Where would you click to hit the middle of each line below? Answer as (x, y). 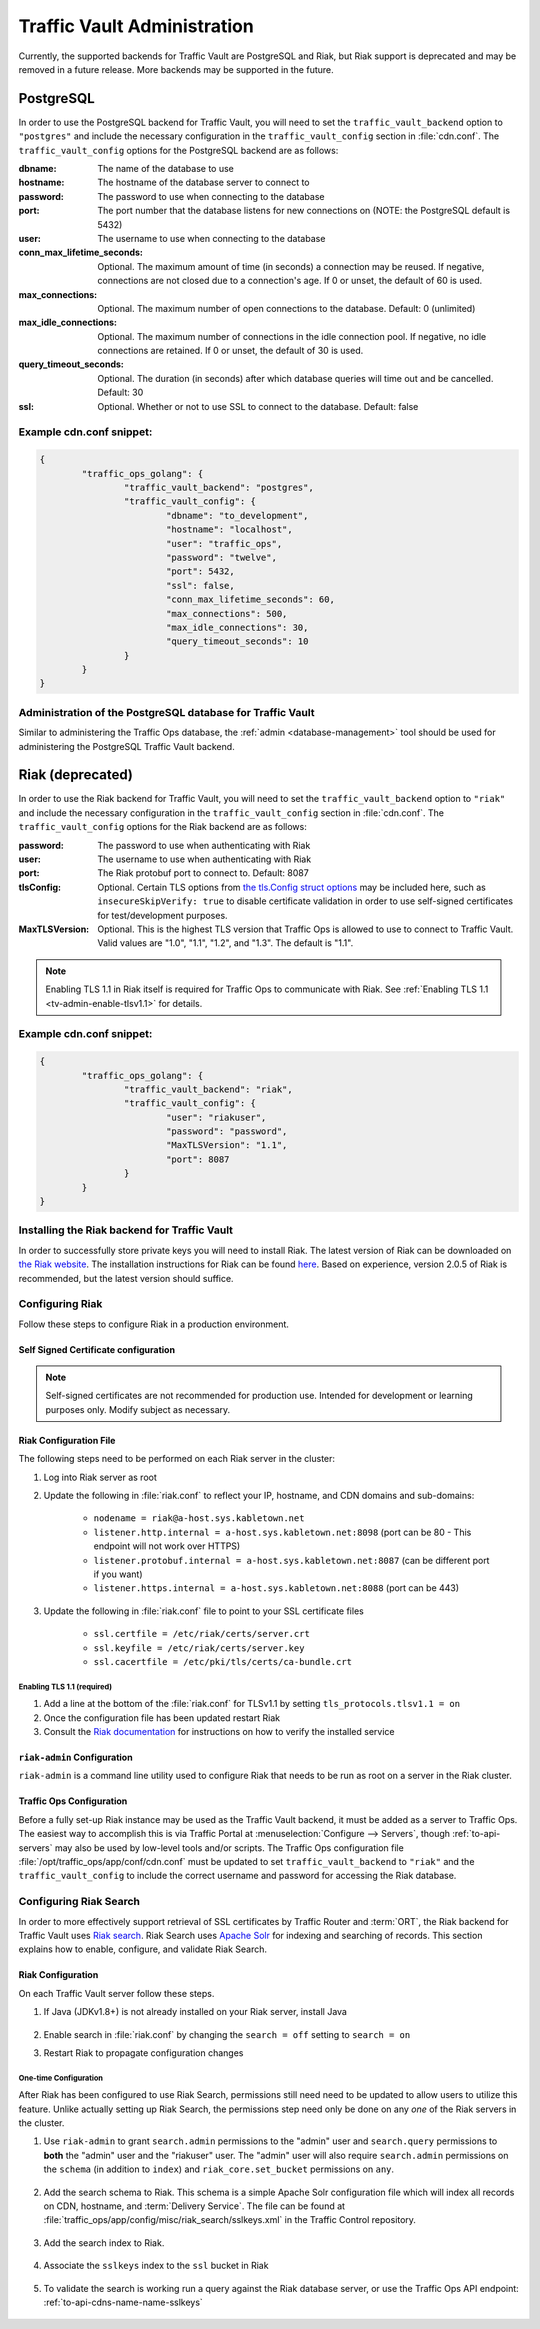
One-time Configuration (61, 2078)
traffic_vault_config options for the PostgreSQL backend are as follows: (178, 150)
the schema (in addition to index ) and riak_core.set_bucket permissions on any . (219, 2169)
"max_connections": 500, (226, 613)
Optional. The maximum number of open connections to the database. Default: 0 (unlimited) (286, 308)
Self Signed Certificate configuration (96, 1349)
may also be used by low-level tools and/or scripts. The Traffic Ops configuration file (229, 1847)
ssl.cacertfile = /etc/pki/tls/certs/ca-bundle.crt (223, 1661)
